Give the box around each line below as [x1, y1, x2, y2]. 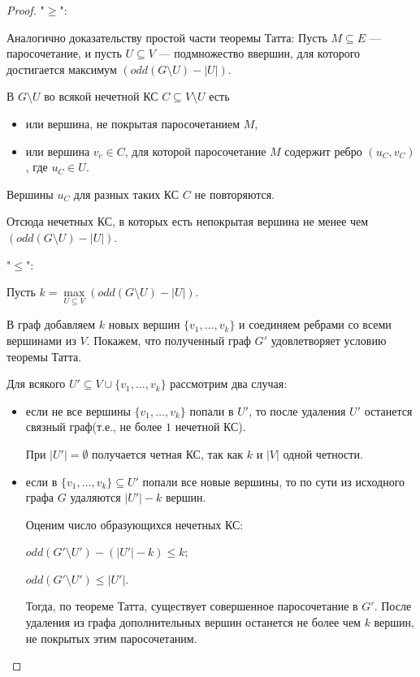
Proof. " [6, 2, 45, 18]
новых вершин [108, 316, 180, 333]
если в [25, 472, 58, 489]
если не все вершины [25, 402, 131, 419]
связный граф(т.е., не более [25, 418, 162, 435]
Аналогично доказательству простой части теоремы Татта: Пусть [6, 28, 327, 45]
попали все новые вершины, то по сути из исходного [142, 472, 405, 489]
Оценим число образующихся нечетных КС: [25, 515, 244, 533]
